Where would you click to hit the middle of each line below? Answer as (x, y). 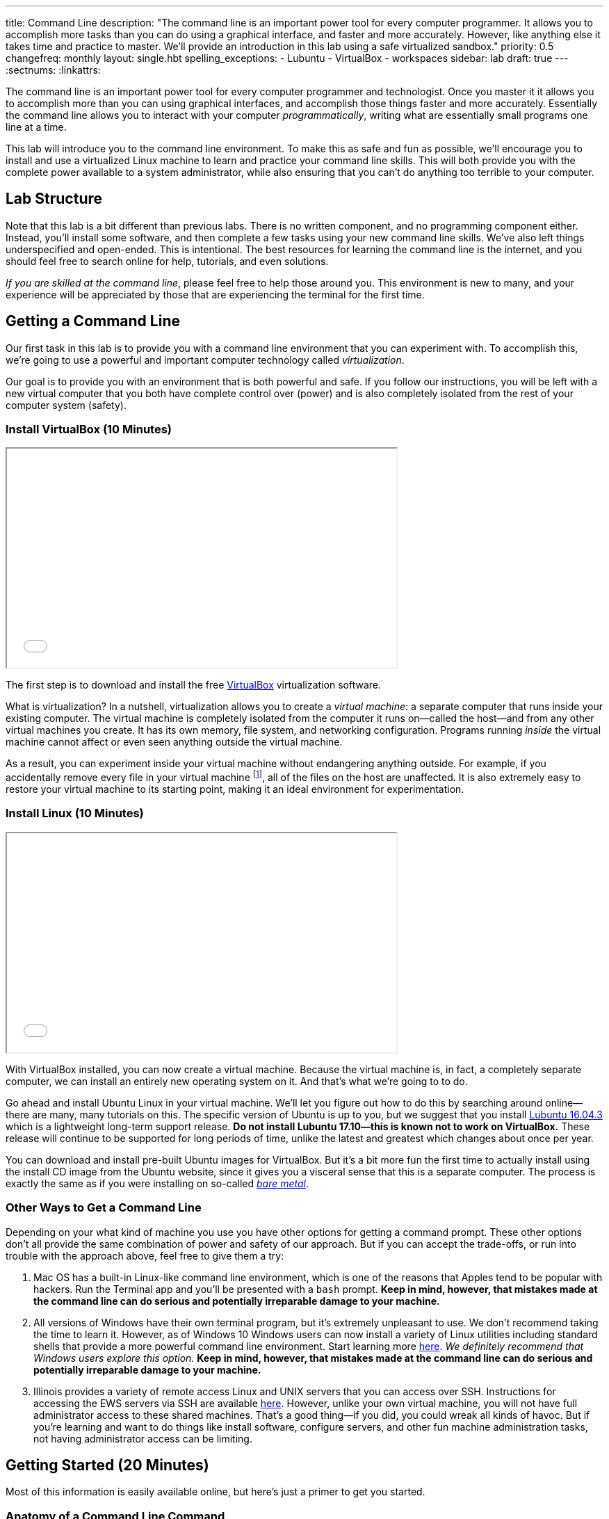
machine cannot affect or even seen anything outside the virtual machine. (174, 742)
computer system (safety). (66, 405)
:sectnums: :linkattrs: (53, 70)
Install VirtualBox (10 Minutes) (89, 429)
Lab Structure (54, 199)
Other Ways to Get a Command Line (104, 1208)
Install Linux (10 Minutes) (75, 813)
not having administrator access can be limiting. (143, 1438)
